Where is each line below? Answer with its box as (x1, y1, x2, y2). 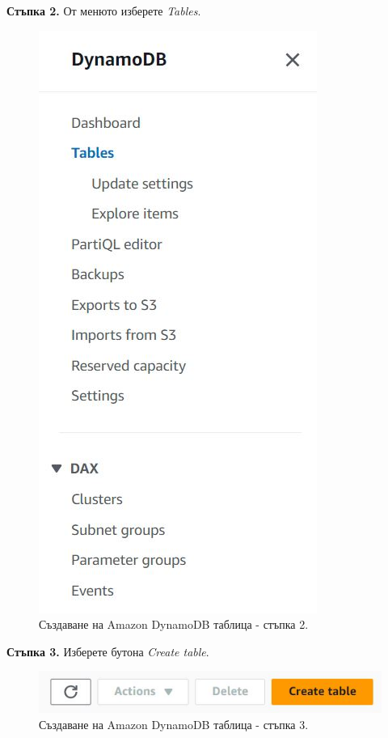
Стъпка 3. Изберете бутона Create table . (6, 643, 209, 660)
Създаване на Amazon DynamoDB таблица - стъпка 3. (39, 715, 309, 732)
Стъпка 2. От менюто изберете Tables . (6, 2, 201, 19)
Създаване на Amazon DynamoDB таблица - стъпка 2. (39, 616, 309, 633)
